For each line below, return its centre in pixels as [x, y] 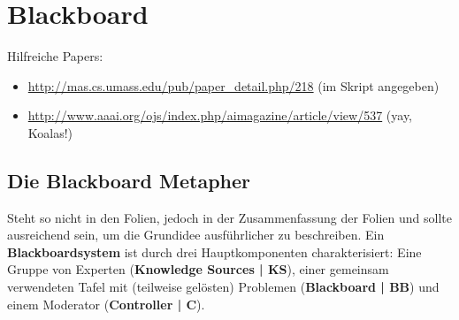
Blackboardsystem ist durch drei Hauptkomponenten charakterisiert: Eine [214, 251]
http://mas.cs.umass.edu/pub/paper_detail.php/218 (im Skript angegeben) [233, 85]
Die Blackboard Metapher [129, 180]
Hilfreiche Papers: [55, 56]
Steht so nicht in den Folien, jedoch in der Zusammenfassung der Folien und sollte [229, 217]
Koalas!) [50, 132]
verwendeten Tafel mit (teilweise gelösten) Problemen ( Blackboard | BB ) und [223, 287]
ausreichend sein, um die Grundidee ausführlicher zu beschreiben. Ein [196, 235]
